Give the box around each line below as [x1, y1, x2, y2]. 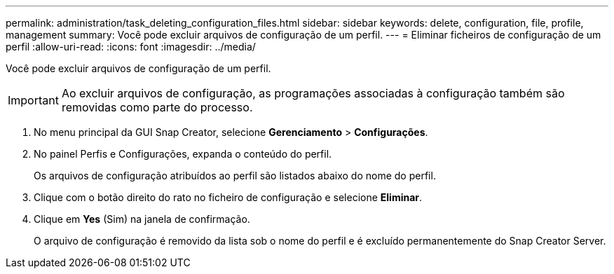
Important [8, 93, 59, 107]
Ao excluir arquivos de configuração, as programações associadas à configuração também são [61, 86, 565, 100]
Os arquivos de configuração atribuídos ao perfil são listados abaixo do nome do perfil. [34, 170, 436, 181]
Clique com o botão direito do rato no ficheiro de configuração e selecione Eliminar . [34, 191, 423, 203]
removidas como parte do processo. [61, 100, 253, 114]
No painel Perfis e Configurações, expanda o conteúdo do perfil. [34, 148, 332, 160]
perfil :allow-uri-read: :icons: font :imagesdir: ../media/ [6, 41, 256, 53]
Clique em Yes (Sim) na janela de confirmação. [34, 213, 250, 225]
